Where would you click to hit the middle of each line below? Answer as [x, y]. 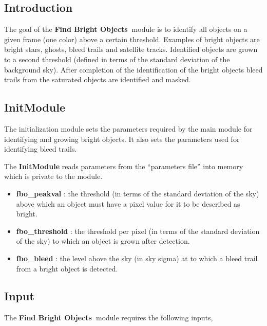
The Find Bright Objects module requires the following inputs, [109, 318]
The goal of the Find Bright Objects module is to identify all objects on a [126, 29]
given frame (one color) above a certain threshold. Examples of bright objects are [132, 39]
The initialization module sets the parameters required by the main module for [128, 128]
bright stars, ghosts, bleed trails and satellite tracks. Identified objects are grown [131, 49]
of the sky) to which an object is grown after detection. [103, 241]
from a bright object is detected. [67, 268]
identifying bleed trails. [41, 149]
